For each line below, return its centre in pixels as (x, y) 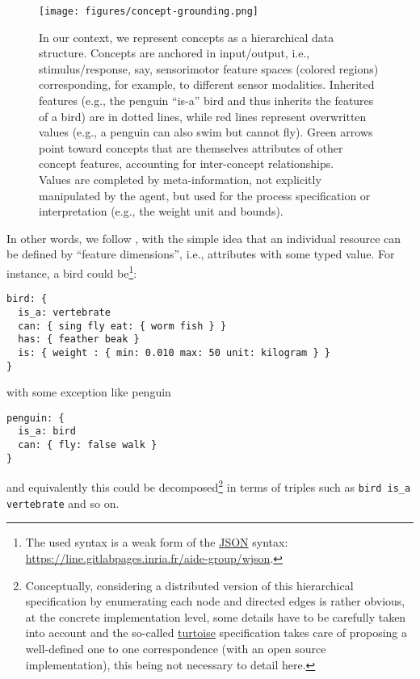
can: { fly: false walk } (88, 445)
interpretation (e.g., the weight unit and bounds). (161, 211)
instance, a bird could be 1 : (72, 271)
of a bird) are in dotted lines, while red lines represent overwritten (203, 116)
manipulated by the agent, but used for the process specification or (205, 195)
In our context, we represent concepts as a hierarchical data (187, 37)
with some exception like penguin (89, 392)
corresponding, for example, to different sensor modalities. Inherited (207, 84)
